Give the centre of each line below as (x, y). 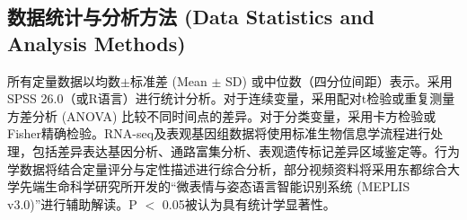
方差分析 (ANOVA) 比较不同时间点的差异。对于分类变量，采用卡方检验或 (222, 115)
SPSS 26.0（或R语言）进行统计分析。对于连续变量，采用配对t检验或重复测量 (231, 98)
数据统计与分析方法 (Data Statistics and (191, 17)
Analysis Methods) (97, 43)
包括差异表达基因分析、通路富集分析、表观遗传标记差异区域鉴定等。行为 (246, 150)
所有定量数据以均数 (64, 80)
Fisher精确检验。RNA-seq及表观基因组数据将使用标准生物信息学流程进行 (219, 133)
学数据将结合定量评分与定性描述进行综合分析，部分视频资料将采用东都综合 (227, 168)
